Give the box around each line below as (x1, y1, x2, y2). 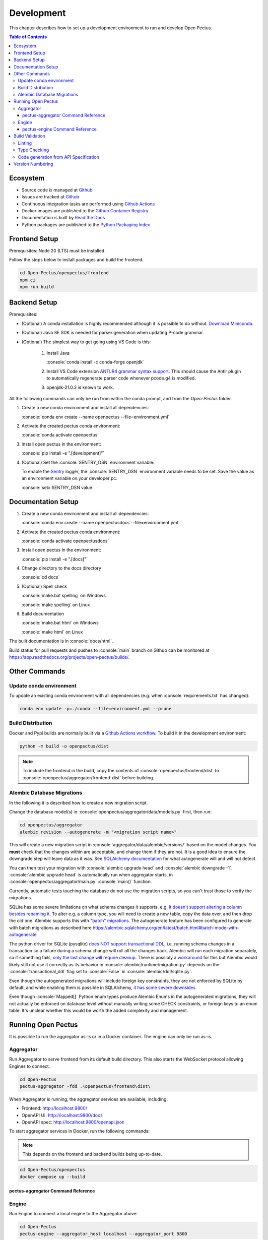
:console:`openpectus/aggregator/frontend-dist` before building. (22, 774, 155, 781)
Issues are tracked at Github (21, 194, 79, 200)
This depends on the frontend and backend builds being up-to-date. (22, 1151, 162, 1157)
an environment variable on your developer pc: (21, 475, 118, 481)
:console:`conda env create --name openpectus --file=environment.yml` (21, 414, 170, 420)
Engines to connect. (9, 1063, 50, 1069)
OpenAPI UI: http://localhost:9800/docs (21, 1112, 103, 1118)
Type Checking (18, 147, 49, 153)
